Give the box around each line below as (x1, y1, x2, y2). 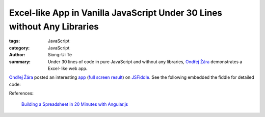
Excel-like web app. (48, 65, 88, 71)
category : (9, 45, 30, 51)
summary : (9, 59, 31, 65)
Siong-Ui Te (48, 52, 72, 58)
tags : (9, 38, 20, 44)
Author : (9, 52, 26, 58)
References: (9, 91, 34, 96)
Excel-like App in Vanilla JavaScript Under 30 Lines (9, 7, 223, 18)
